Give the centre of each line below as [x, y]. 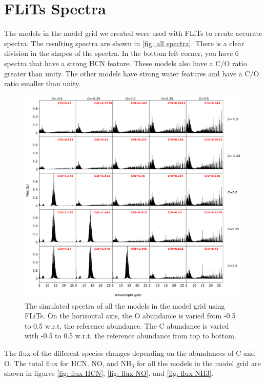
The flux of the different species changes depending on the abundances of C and [130, 353]
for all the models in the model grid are [199, 363]
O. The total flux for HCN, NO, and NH [68, 363]
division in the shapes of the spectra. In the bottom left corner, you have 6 [121, 53]
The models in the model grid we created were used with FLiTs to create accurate [133, 33]
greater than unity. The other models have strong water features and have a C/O [132, 73]
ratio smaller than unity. [43, 83]
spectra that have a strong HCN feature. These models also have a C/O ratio [126, 63]
